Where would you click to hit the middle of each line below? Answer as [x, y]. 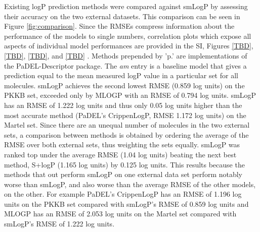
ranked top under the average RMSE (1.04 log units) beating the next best [120, 154]
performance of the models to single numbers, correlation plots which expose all [128, 36]
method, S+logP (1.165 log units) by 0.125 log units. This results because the [124, 164]
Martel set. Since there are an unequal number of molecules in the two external [127, 125]
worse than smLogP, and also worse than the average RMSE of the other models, [130, 184]
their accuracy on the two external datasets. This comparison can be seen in [122, 16]
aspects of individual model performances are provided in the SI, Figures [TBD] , [129, 46]
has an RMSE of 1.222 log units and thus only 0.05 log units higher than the [123, 105]
